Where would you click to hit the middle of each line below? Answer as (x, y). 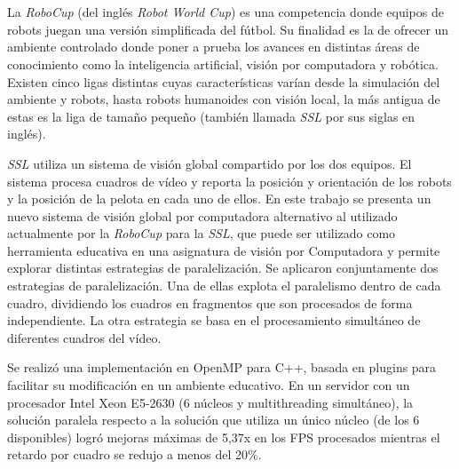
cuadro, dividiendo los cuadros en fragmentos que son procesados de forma (210, 302)
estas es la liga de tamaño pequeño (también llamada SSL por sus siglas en (211, 116)
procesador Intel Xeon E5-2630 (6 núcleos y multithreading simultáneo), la (210, 402)
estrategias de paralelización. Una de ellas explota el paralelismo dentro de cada (224, 286)
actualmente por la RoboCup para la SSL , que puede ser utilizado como (202, 233)
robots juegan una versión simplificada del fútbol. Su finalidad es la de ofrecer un (228, 29)
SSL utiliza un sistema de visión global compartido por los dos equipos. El (210, 163)
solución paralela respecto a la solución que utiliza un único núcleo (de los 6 (214, 420)
